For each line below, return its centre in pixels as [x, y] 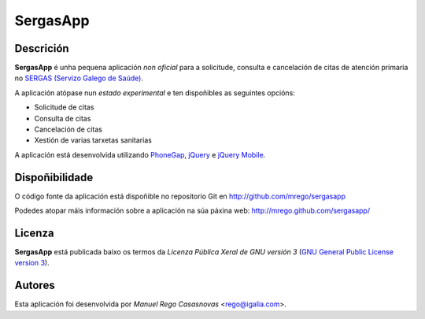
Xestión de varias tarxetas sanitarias [93, 140]
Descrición [42, 48]
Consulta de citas [63, 118]
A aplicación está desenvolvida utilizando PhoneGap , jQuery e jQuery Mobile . [140, 154]
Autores [35, 286]
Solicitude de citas [64, 107]
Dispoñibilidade [54, 177]
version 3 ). [32, 263]
